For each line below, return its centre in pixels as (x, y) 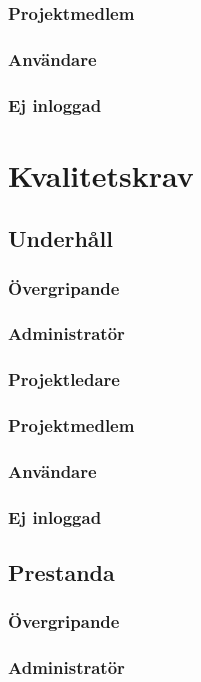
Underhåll (60, 238)
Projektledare (64, 379)
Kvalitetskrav (101, 174)
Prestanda (61, 572)
